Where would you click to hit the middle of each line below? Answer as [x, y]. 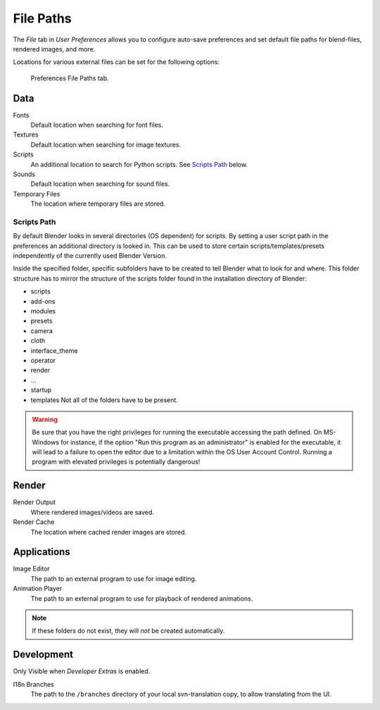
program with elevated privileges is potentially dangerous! [116, 462]
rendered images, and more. [54, 49]
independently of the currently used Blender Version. [90, 256]
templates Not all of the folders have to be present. [104, 400]
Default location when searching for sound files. [100, 184]
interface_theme [54, 350]
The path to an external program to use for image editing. [114, 578]
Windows [46, 442]
